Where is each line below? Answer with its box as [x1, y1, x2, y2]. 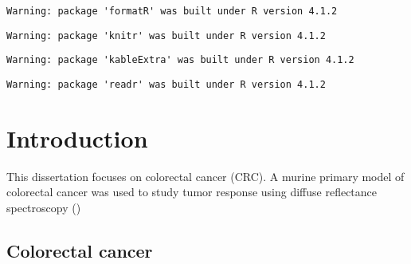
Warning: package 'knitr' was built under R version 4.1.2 [6, 30, 326, 41]
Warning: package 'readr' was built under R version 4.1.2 [6, 78, 326, 90]
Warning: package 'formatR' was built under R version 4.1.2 [6, 6, 338, 17]
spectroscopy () [6, 199, 81, 215]
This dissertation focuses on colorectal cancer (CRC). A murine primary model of [6, 167, 405, 184]
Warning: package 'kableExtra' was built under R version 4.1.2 [6, 54, 354, 66]
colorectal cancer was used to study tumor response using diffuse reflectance [6, 183, 378, 200]
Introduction [6, 121, 148, 154]
